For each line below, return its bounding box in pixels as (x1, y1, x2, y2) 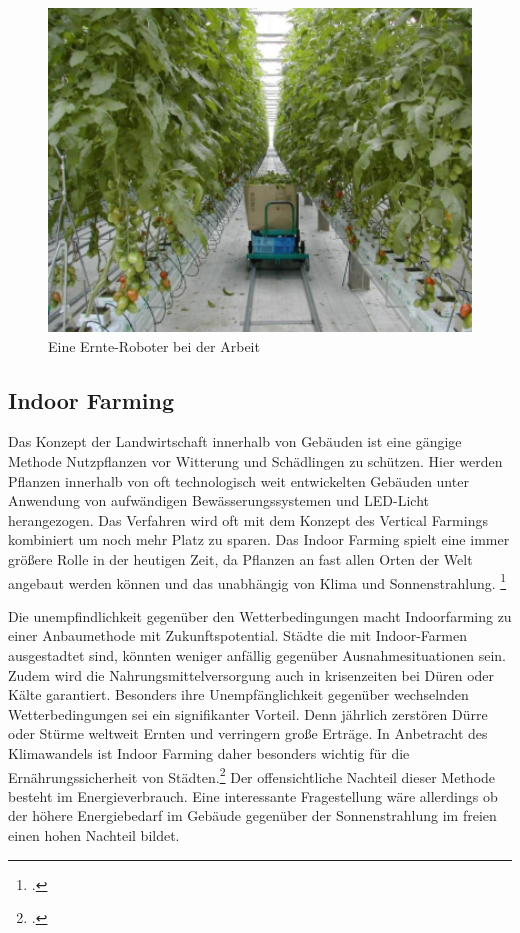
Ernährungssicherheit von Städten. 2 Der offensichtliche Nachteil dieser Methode (8, 763, 496, 787)
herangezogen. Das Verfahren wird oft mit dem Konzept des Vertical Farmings (8, 509, 488, 530)
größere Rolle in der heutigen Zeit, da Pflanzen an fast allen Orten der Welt (8, 549, 473, 570)
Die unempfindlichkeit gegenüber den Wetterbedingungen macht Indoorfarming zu (8, 605, 512, 626)
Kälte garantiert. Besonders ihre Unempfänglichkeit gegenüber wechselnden (8, 684, 469, 705)
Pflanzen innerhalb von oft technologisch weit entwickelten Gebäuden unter (8, 470, 469, 491)
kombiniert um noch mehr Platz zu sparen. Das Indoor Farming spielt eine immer (8, 529, 510, 550)
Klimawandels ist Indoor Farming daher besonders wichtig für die (8, 743, 410, 764)
